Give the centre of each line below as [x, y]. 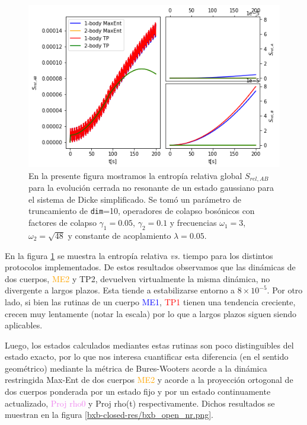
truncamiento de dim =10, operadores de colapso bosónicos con [142, 211]
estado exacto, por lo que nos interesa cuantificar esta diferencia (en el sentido [147, 357]
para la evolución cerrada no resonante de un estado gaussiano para [151, 188]
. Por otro [285, 290]
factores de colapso [63, 223]
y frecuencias [193, 223]
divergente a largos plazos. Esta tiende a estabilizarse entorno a [120, 290]
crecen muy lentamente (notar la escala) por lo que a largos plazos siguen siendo [151, 313]
